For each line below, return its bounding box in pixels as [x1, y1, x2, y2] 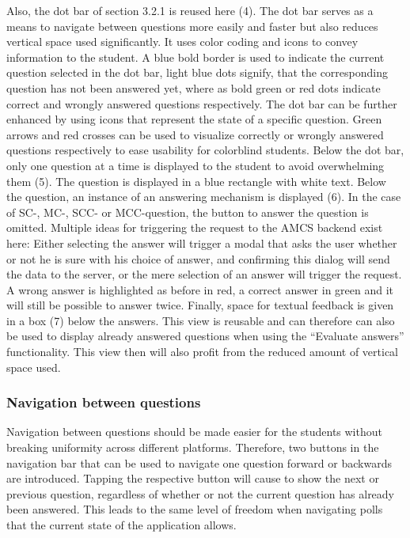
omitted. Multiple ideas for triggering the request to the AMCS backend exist [6, 219, 383, 236]
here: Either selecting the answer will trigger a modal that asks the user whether [6, 234, 397, 251]
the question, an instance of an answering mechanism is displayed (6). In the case [6, 188, 401, 205]
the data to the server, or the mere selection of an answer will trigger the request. [6, 266, 402, 282]
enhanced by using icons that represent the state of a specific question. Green [6, 111, 382, 127]
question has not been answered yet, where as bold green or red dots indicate [6, 79, 381, 96]
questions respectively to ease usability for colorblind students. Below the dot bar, [6, 142, 404, 158]
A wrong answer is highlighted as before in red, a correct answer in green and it [6, 281, 394, 297]
